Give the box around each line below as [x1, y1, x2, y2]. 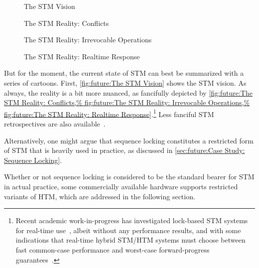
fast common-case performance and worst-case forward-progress [15, 244, 210, 255]
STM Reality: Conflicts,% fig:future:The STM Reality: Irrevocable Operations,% [4, 97, 250, 108]
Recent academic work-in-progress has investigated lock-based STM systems [15, 215, 248, 226]
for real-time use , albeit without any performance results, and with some [15, 225, 241, 235]
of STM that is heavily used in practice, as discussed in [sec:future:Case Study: [4, 145, 245, 155]
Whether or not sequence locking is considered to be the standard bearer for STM [4, 171, 255, 182]
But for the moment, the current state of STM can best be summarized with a [4, 68, 244, 78]
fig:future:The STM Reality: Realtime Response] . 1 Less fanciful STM [4, 107, 214, 119]
